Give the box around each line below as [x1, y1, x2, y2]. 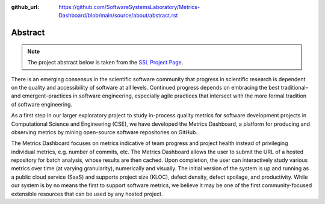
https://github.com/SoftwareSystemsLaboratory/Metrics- [58, 4, 200, 10]
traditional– [280, 84, 309, 91]
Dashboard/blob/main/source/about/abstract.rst [58, 12, 178, 19]
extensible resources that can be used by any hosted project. [11, 190, 163, 197]
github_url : [11, 4, 39, 10]
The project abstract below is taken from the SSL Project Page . [27, 59, 184, 66]
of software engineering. [11, 100, 72, 108]
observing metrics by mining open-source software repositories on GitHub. [11, 128, 198, 135]
